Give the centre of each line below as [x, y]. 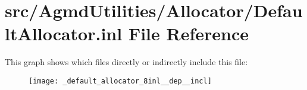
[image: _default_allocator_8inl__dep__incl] [120, 81]
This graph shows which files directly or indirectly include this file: [126, 62]
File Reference [189, 33]
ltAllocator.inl [64, 33]
